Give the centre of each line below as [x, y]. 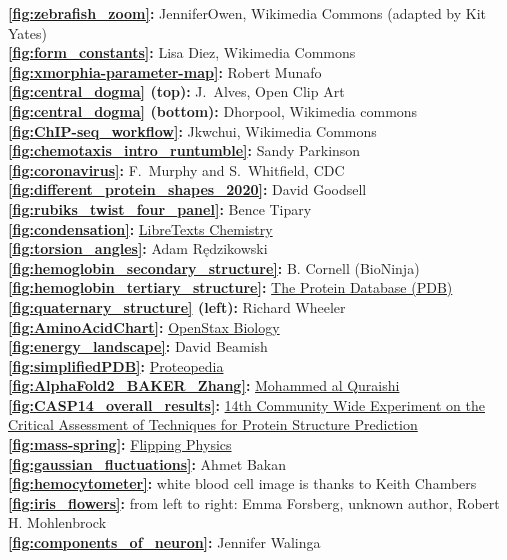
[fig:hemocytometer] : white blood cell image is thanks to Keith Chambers [242, 483]
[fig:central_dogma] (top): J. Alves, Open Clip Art [176, 91]
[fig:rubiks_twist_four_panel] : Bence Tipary [160, 208]
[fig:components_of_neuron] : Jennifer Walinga [164, 542]
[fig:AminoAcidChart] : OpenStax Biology [144, 326]
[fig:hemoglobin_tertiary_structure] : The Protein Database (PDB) [230, 287]
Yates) [27, 32]
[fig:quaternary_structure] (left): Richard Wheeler [177, 306]
